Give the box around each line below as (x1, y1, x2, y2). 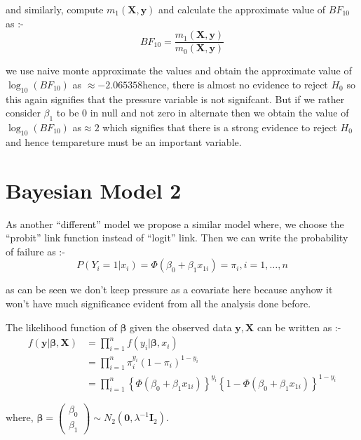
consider (6, 105, 41, 120)
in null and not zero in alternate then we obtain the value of (90, 105, 349, 120)
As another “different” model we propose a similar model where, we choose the (6, 216, 344, 231)
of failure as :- (6, 244, 65, 258)
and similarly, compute (6, 2, 104, 16)
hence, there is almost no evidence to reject (142, 76, 328, 91)
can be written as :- (257, 319, 341, 334)
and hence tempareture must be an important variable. (6, 134, 242, 149)
